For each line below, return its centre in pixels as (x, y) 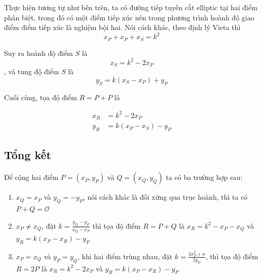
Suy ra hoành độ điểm (39, 53)
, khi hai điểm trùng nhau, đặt (125, 256)
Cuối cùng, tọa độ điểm (41, 97)
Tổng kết (28, 155)
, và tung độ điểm (32, 71)
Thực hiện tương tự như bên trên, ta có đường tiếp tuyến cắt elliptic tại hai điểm (131, 7)
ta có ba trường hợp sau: (204, 177)
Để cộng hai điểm (31, 177)
